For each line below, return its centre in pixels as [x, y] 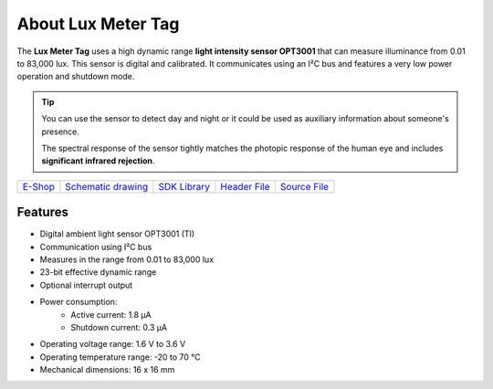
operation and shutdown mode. [76, 77]
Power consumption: [79, 302]
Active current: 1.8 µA [111, 314]
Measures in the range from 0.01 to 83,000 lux [127, 259]
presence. [60, 131]
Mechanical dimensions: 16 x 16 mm [107, 370]
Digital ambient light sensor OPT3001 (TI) [117, 234]
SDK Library [184, 186]
